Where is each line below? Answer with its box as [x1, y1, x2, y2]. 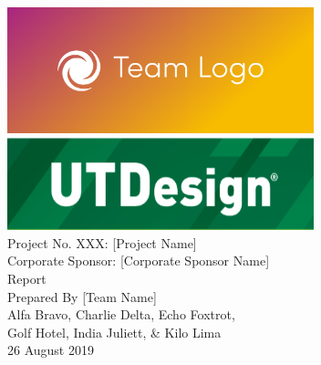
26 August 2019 [7, 340, 94, 360]
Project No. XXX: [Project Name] [7, 233, 197, 252]
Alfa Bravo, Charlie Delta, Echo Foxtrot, [7, 305, 235, 324]
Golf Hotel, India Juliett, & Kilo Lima [7, 322, 222, 341]
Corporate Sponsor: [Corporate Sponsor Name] [7, 251, 270, 270]
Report [7, 269, 47, 288]
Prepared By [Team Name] [7, 287, 157, 306]
